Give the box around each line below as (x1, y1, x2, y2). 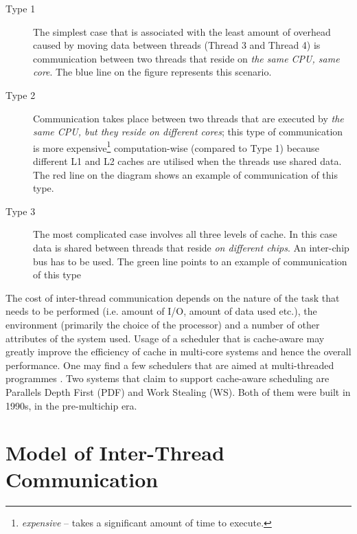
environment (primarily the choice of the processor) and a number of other (5, 317, 320, 331)
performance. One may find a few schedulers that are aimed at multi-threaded (5, 357, 334, 372)
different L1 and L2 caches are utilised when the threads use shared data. (33, 154, 342, 168)
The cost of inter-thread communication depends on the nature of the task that (5, 290, 340, 304)
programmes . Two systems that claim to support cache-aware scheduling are (5, 371, 330, 386)
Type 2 (5, 87, 36, 102)
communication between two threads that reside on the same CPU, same (33, 51, 340, 65)
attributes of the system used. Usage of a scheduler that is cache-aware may (5, 331, 325, 345)
